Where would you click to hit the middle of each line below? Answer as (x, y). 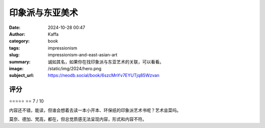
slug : (14, 55)
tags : (14, 48)
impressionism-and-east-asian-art (83, 55)
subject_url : (22, 76)
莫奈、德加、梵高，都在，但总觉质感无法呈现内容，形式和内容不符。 (78, 119)
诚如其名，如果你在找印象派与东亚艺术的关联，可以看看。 (106, 62)
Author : (17, 34)
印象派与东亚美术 (44, 13)
